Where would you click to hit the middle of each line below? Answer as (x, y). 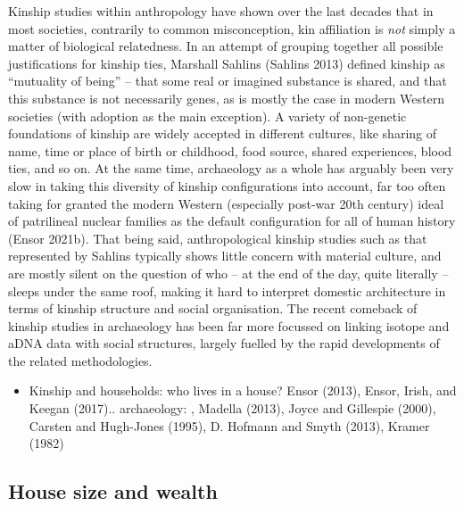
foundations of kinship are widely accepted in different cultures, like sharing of (223, 133)
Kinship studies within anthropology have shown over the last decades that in (221, 11)
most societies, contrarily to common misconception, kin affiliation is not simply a (232, 28)
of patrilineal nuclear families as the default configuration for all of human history (232, 221)
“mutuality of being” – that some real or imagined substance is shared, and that (228, 81)
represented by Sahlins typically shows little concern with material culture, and (225, 256)
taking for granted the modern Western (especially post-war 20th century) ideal (226, 203)
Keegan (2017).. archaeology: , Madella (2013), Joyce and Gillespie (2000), (232, 408)
